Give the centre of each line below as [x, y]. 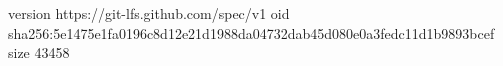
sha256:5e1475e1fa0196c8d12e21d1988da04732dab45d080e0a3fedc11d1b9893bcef [251, 32]
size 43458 [39, 52]
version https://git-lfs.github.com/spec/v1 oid [149, 13]
